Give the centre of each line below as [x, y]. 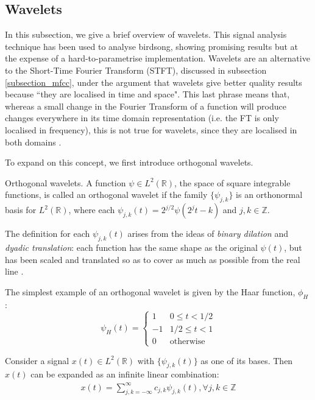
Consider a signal [37, 360]
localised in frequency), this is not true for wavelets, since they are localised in [151, 129]
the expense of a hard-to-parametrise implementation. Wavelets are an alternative [157, 58]
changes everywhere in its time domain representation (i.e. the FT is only [142, 118]
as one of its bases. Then [247, 360]
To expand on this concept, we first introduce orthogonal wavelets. [129, 162]
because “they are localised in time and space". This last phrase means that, [147, 94]
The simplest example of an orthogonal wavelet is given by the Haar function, [150, 291]
